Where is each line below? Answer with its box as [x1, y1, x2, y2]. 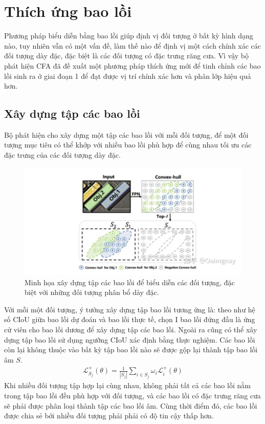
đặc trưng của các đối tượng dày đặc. [4, 150, 121, 160]
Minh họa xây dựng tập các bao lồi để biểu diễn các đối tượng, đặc [25, 277, 235, 287]
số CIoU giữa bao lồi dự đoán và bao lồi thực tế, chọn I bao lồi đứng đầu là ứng [4, 314, 255, 325]
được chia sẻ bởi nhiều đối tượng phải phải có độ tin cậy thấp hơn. [4, 410, 214, 421]
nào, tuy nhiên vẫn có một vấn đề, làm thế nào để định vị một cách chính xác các [4, 40, 261, 51]
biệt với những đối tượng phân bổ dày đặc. [25, 287, 159, 298]
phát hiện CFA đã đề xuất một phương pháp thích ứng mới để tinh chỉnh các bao [4, 60, 261, 71]
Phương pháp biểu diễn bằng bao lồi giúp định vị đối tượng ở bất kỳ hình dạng [4, 30, 253, 41]
